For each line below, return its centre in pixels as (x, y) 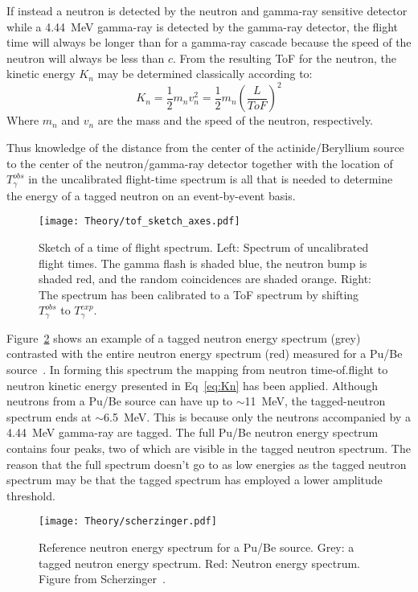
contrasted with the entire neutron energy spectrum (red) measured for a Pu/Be (205, 354)
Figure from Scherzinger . (102, 579)
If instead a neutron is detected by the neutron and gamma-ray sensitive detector (207, 10)
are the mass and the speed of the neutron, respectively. (236, 120)
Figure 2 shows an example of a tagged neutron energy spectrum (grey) (184, 337)
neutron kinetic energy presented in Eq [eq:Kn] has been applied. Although (193, 385)
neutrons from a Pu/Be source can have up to (120, 401)
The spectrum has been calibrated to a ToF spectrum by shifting (199, 294)
